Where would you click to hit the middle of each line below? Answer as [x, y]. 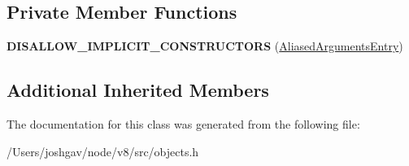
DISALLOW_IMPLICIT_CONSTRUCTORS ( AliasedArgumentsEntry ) [205, 46]
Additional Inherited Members [138, 90]
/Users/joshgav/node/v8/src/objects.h [103, 151]
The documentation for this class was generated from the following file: [183, 124]
